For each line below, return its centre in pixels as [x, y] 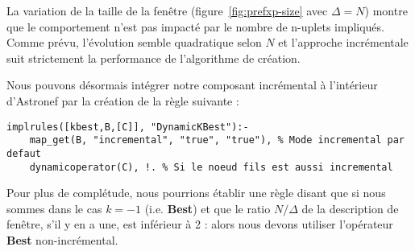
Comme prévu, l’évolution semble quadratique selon [134, 42]
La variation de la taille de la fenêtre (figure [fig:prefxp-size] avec [167, 10]
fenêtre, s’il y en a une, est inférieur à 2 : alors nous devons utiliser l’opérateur [200, 224]
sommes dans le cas [54, 208]
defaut [24, 153]
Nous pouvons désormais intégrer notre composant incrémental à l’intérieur [192, 85]
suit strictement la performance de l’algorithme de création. [154, 58]
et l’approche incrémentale [343, 42]
